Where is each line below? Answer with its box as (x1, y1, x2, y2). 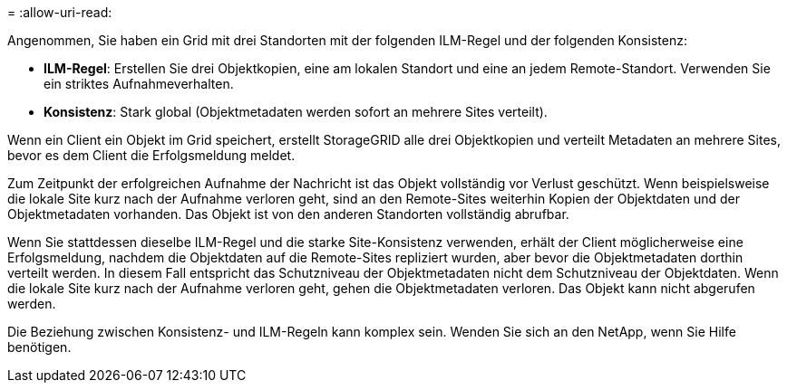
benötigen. (7, 339, 72, 355)
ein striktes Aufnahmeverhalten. (44, 76, 234, 91)
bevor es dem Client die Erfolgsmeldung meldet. (7, 147, 296, 163)
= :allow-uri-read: (7, 5, 112, 20)
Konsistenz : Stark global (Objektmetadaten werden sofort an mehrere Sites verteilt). (44, 104, 548, 119)
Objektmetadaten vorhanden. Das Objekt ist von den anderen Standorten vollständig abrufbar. (7, 206, 569, 222)
